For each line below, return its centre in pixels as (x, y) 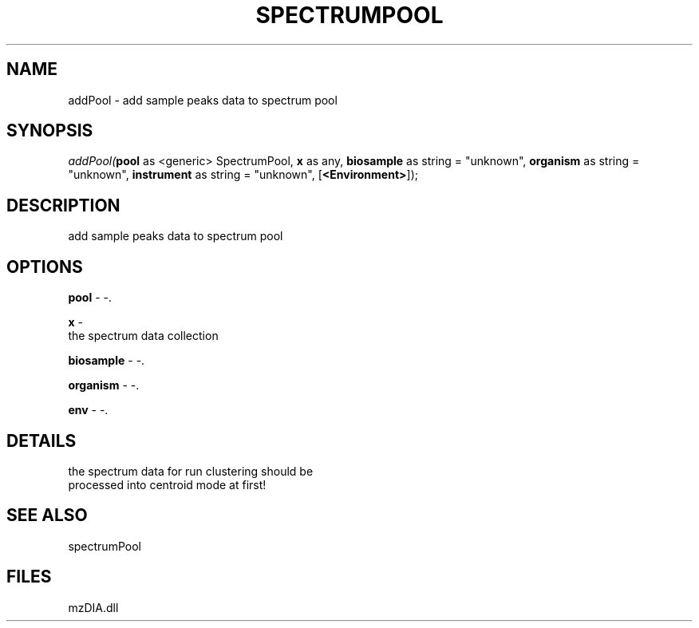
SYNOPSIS (50, 131)
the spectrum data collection (143, 336)
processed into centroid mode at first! (167, 484)
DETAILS (41, 440)
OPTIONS (45, 267)
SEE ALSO (47, 515)
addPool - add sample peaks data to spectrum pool (203, 100)
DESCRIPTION (63, 205)
